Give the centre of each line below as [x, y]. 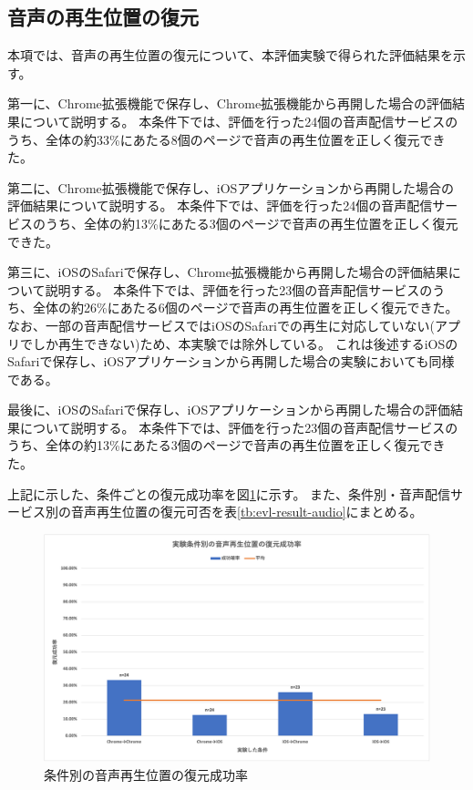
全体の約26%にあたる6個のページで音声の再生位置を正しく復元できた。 [245, 308]
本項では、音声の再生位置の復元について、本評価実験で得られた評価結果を [230, 55]
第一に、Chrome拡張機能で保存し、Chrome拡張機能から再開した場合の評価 [230, 103]
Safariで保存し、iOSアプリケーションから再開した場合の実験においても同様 [231, 361]
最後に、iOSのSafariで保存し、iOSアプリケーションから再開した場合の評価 [229, 410]
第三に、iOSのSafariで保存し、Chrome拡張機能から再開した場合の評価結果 [228, 272]
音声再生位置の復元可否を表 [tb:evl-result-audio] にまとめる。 [247, 512]
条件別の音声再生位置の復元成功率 [146, 774]
